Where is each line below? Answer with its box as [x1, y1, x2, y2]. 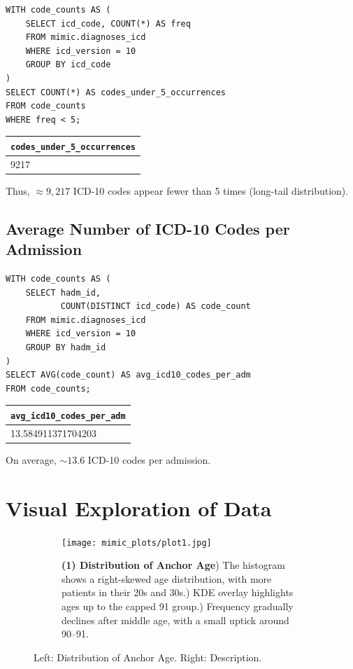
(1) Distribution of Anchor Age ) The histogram [62, 558, 285, 572]
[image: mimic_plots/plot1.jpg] [62, 537, 212, 548]
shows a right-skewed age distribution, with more [62, 571, 272, 586]
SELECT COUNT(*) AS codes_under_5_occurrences [6, 87, 226, 97]
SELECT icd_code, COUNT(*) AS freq [25, 18, 191, 29]
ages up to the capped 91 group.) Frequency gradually [62, 599, 294, 614]
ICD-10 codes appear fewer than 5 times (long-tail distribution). [73, 183, 349, 198]
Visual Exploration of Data [6, 493, 272, 522]
